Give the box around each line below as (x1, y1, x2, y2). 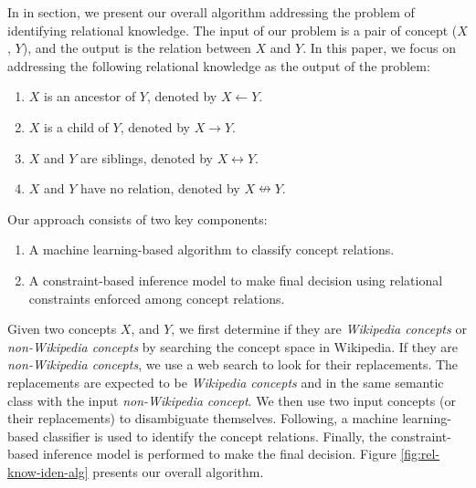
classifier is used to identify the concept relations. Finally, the (42, 426, 387, 445)
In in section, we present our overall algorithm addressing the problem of (7, 3, 415, 21)
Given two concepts (7, 319, 117, 338)
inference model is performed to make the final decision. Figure (42, 444, 397, 463)
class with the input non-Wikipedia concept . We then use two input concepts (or (7, 390, 456, 410)
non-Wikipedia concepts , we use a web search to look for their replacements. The (7, 355, 459, 374)
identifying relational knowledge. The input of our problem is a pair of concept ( (7, 20, 458, 39)
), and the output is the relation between (22, 38, 251, 57)
